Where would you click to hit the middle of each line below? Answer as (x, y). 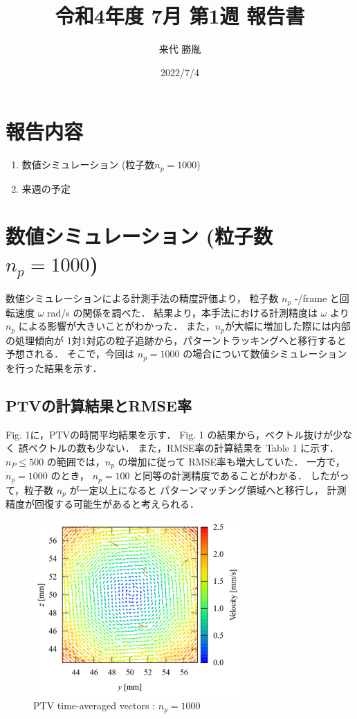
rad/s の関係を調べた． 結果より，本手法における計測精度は (182, 312)
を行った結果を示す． (54, 367)
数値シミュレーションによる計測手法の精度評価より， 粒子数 (142, 298)
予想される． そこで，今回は (70, 354)
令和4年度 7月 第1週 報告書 (180, 16)
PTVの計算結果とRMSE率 (99, 405)
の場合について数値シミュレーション (265, 354)
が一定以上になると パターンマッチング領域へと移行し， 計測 (208, 489)
